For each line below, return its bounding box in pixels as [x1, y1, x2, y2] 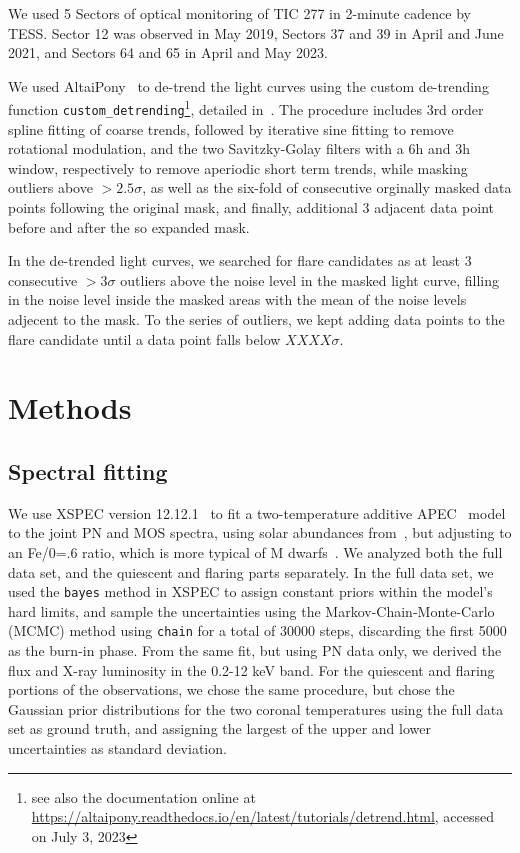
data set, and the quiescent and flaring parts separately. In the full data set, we [8, 561, 494, 582]
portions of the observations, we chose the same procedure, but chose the [8, 679, 455, 700]
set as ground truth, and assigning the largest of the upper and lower [8, 718, 431, 739]
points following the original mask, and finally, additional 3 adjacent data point [8, 197, 495, 218]
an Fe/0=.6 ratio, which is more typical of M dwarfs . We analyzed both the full [8, 541, 503, 562]
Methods [8, 387, 132, 428]
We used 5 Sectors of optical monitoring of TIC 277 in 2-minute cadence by [8, 3, 471, 23]
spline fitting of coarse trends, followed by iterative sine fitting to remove [8, 118, 454, 139]
